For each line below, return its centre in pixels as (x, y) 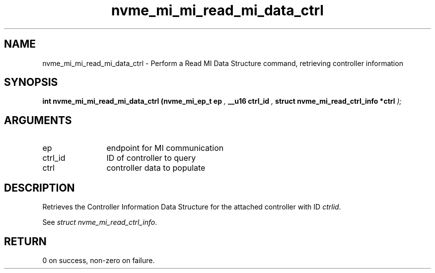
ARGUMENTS (38, 120)
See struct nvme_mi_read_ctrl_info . (100, 222)
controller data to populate (156, 168)
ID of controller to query (151, 158)
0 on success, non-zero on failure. (99, 260)
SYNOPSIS (31, 82)
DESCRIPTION (39, 188)
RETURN (25, 241)
